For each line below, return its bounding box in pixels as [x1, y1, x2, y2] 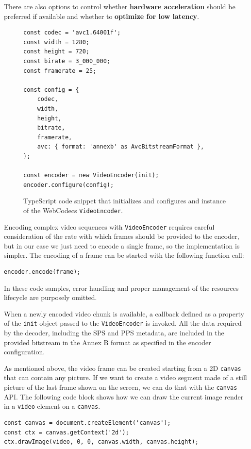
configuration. [4, 347, 45, 357]
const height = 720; [23, 48, 90, 55]
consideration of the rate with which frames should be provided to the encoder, [4, 231, 239, 241]
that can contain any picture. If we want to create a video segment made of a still [4, 372, 247, 382]
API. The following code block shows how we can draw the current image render [4, 391, 244, 401]
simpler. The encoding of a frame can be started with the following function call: [4, 250, 244, 260]
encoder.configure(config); [23, 181, 114, 188]
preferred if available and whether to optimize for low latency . [4, 11, 200, 21]
